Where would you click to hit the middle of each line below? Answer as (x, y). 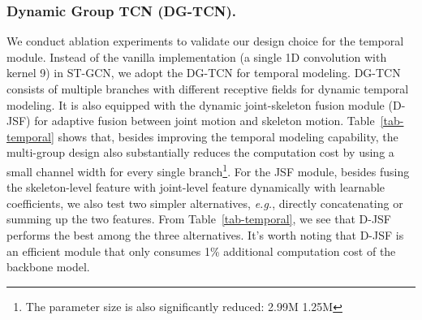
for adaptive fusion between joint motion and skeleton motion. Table (205, 121)
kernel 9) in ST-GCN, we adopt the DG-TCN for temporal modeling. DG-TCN (204, 73)
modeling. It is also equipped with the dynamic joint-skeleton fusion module (196, 104)
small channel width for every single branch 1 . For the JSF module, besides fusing (208, 170)
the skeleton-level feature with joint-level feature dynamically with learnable (196, 187)
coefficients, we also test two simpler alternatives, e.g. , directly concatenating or (205, 203)
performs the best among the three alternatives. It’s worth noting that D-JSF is (205, 235)
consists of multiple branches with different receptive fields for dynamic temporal (208, 89)
